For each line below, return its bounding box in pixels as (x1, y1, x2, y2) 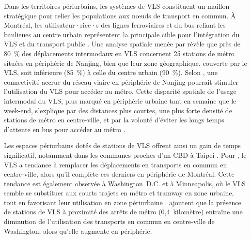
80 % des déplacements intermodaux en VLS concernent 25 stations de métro (4, 48, 235, 58)
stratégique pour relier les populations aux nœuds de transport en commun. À (4, 10, 236, 20)
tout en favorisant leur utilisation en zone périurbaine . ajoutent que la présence (4, 197, 241, 207)
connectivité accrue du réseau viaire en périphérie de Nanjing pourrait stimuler (4, 76, 238, 87)
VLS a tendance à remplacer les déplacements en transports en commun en (4, 159, 227, 169)
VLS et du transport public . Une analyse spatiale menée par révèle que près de (4, 39, 240, 49)
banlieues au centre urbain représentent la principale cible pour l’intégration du (4, 29, 240, 39)
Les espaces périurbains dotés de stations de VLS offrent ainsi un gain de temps (4, 140, 241, 150)
